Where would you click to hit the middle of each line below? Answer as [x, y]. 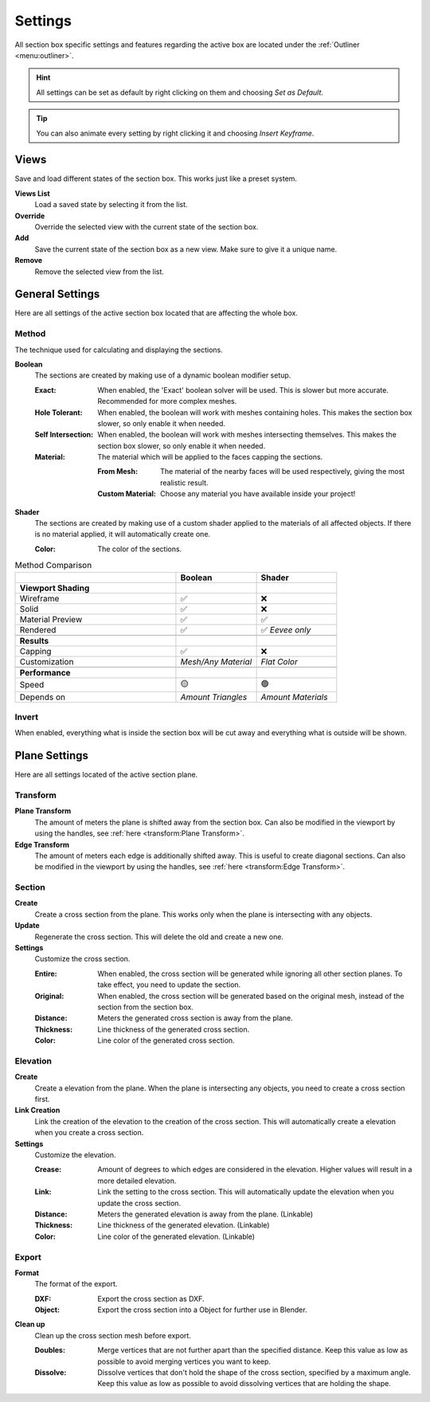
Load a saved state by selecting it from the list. [111, 205]
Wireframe [39, 598]
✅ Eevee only [286, 629]
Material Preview [51, 619]
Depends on [42, 697]
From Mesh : [118, 472]
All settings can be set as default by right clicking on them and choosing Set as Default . [180, 92]
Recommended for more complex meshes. [167, 401]
